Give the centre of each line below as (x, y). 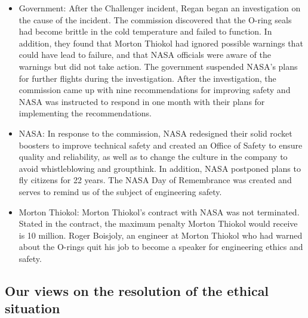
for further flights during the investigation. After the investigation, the (147, 78)
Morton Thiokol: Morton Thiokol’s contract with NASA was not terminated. (159, 212)
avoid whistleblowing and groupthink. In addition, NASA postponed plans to (160, 168)
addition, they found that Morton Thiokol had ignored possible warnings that (161, 43)
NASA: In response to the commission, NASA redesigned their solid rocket (155, 133)
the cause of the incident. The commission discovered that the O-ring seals (155, 19)
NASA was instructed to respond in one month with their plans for (142, 101)
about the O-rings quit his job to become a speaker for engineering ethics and (161, 247)
